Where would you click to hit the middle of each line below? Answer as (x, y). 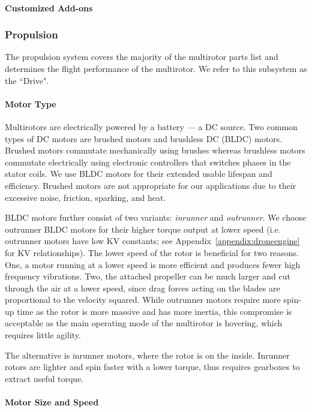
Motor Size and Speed (52, 402)
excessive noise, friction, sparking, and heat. (85, 197)
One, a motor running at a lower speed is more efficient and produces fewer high (153, 264)
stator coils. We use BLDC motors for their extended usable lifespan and (139, 174)
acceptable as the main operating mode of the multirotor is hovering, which (144, 323)
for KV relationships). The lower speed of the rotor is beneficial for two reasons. (152, 252)
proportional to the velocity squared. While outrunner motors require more (143, 300)
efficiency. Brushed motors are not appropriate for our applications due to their (151, 185)
